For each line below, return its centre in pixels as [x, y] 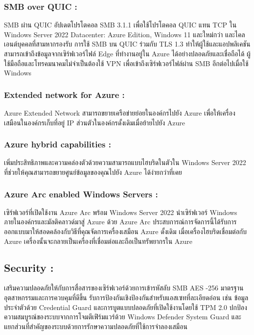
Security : [29, 267]
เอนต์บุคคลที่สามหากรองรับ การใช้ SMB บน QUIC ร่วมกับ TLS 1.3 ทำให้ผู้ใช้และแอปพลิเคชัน [127, 44]
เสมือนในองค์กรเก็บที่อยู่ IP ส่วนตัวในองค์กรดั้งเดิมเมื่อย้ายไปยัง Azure [94, 122]
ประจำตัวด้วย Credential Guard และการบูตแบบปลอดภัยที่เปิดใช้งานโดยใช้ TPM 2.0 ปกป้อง [126, 307]
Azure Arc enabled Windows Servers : [81, 194]
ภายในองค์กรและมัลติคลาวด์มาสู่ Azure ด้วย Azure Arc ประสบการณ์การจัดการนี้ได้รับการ [120, 222]
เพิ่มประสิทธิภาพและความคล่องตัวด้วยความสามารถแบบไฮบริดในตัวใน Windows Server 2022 [125, 162]
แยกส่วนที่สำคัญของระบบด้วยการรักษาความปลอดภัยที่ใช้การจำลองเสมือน [96, 326]
